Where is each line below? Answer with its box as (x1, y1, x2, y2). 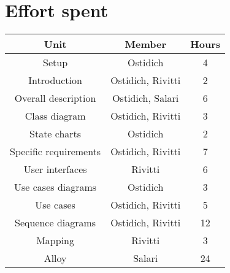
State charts (29, 126, 82, 141)
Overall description (14, 91, 96, 106)
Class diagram (25, 109, 86, 123)
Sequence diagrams (15, 215, 96, 230)
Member (125, 37, 166, 52)
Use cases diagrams (14, 180, 97, 194)
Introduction (28, 73, 82, 88)
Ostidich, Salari (112, 91, 179, 106)
